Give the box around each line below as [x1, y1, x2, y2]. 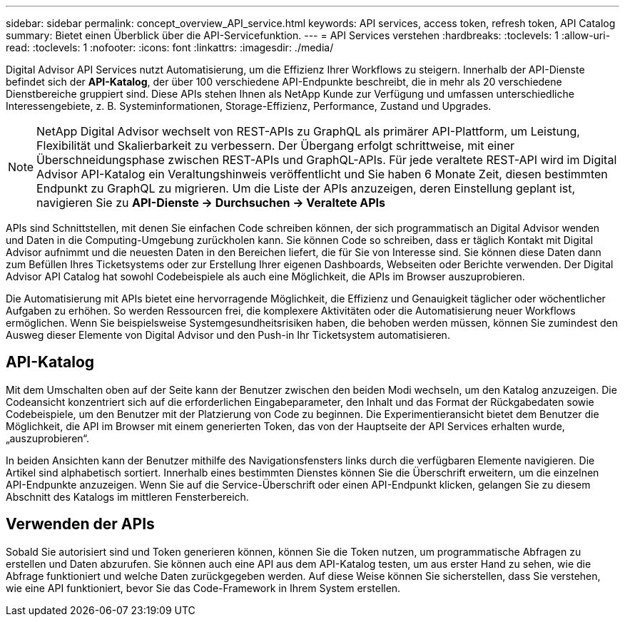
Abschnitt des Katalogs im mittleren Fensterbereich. [6, 490, 249, 503]
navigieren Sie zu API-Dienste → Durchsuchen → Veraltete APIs [36, 195, 385, 210]
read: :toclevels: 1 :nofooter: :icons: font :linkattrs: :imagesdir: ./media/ [6, 41, 334, 53]
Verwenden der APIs [6, 515, 155, 534]
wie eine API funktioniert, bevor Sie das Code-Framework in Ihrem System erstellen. [6, 581, 401, 594]
